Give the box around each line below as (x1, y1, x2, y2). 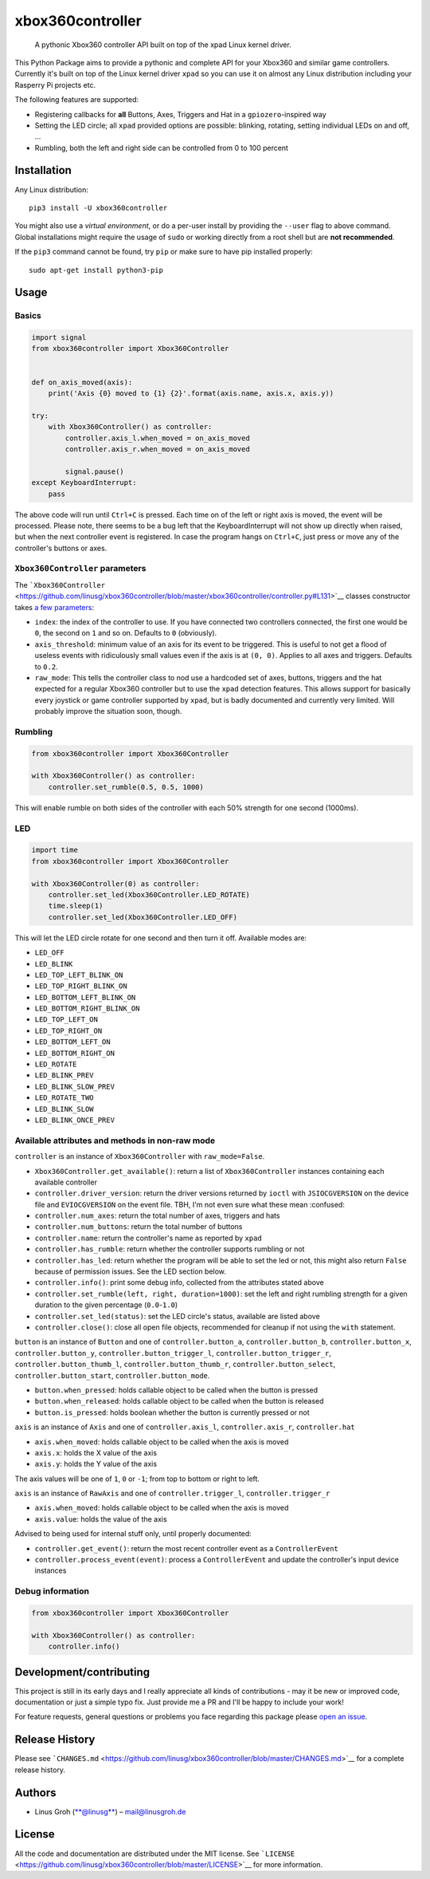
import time (31, 845, 79, 855)
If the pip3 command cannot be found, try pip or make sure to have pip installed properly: (14, 247, 314, 257)
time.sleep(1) (48, 901, 104, 911)
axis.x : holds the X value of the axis (34, 1448, 158, 1457)
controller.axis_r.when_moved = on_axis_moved (64, 445, 250, 454)
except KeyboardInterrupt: (31, 479, 137, 487)
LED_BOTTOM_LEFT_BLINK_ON (34, 993, 136, 1002)
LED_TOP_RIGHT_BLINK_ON (34, 982, 127, 991)
